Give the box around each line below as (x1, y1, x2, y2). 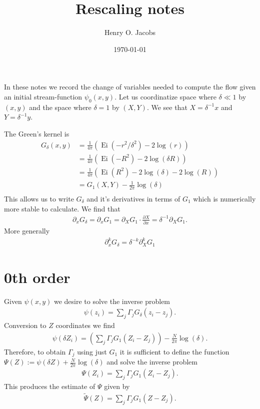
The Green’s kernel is (4, 128, 69, 138)
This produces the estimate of (4, 380, 95, 391)
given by (104, 380, 130, 391)
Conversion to (4, 320, 46, 330)
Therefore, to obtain (4, 346, 66, 356)
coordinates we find (55, 320, 115, 330)
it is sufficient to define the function (119, 346, 229, 356)
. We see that (146, 101, 187, 112)
